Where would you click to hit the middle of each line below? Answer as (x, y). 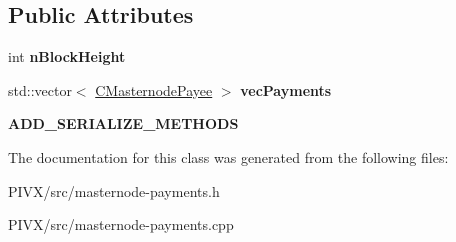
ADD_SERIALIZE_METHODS (123, 123)
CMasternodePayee (154, 89)
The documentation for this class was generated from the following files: (228, 156)
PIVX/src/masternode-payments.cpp (121, 224)
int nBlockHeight (67, 56)
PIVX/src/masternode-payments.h (114, 190)
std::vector (40, 89)
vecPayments (286, 89)
